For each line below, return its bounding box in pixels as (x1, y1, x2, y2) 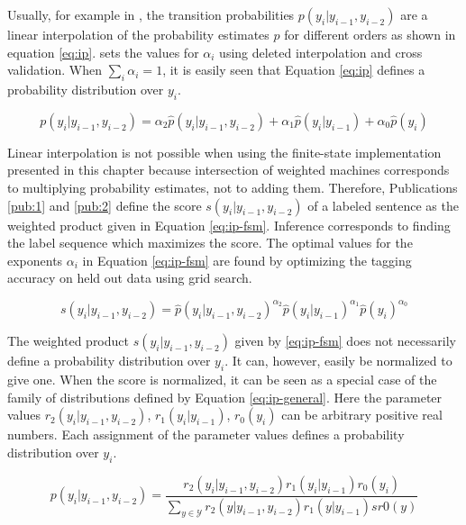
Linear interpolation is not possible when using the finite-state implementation (7, 142, 442, 161)
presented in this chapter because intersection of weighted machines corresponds (7, 160, 450, 179)
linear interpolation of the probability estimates (7, 25, 270, 43)
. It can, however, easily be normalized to (224, 351, 452, 370)
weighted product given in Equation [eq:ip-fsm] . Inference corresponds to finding (7, 215, 451, 234)
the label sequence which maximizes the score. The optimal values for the (7, 233, 413, 252)
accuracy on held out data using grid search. (7, 268, 252, 287)
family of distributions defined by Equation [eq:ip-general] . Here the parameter (7, 387, 443, 406)
